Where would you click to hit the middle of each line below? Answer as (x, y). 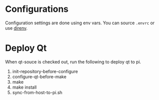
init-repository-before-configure (45, 71)
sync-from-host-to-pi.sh (37, 92)
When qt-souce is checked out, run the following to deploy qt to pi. (73, 62)
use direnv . (17, 28)
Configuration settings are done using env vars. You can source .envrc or (80, 23)
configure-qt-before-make (39, 76)
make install (24, 87)
